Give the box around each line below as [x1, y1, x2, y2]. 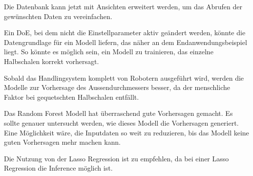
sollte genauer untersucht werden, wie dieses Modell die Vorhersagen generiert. [4, 117, 239, 128]
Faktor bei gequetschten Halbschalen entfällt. [4, 91, 139, 102]
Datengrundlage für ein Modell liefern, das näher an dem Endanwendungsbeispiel [4, 37, 247, 47]
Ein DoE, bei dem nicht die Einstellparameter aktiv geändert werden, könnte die [4, 27, 246, 38]
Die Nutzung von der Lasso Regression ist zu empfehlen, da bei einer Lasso [4, 153, 229, 163]
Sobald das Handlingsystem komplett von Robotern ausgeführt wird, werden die [4, 72, 244, 83]
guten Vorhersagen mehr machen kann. [4, 137, 121, 147]
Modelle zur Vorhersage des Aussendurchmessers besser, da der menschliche [4, 82, 230, 92]
